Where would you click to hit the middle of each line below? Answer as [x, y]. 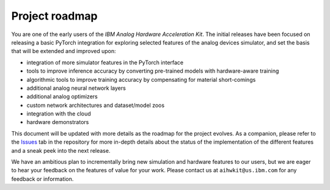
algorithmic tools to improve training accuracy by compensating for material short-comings [141, 79]
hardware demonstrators [58, 122]
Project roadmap [54, 16]
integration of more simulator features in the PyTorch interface [105, 62]
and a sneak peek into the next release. [61, 150]
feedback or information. [42, 179]
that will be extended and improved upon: [64, 51]
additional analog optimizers [62, 97]
